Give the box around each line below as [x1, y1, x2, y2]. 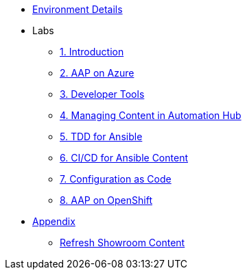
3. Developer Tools [60, 88, 145, 100]
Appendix [32, 215, 75, 227]
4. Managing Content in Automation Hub [60, 109, 242, 121]
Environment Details [32, 3, 123, 15]
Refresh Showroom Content [60, 237, 185, 248]
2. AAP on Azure [60, 67, 134, 79]
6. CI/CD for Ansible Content [60, 152, 188, 163]
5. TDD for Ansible [60, 131, 143, 142]
